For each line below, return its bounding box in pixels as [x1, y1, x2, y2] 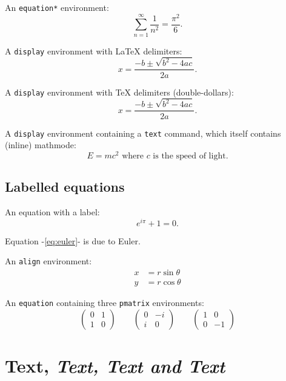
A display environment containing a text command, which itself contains [5, 126, 281, 139]
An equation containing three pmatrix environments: [5, 296, 204, 309]
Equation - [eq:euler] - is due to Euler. [5, 234, 141, 247]
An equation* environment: [5, 1, 109, 13]
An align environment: [5, 255, 92, 267]
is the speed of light [153, 151, 226, 160]
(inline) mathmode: [5, 138, 76, 151]
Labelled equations [5, 177, 125, 196]
